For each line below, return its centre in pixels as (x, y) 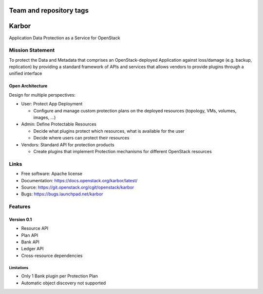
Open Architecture (28, 86)
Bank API (30, 242)
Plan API (30, 235)
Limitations (19, 268)
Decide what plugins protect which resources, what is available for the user (109, 131)
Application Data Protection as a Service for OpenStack (65, 38)
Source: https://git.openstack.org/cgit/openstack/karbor (77, 187)
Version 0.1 (20, 219)
